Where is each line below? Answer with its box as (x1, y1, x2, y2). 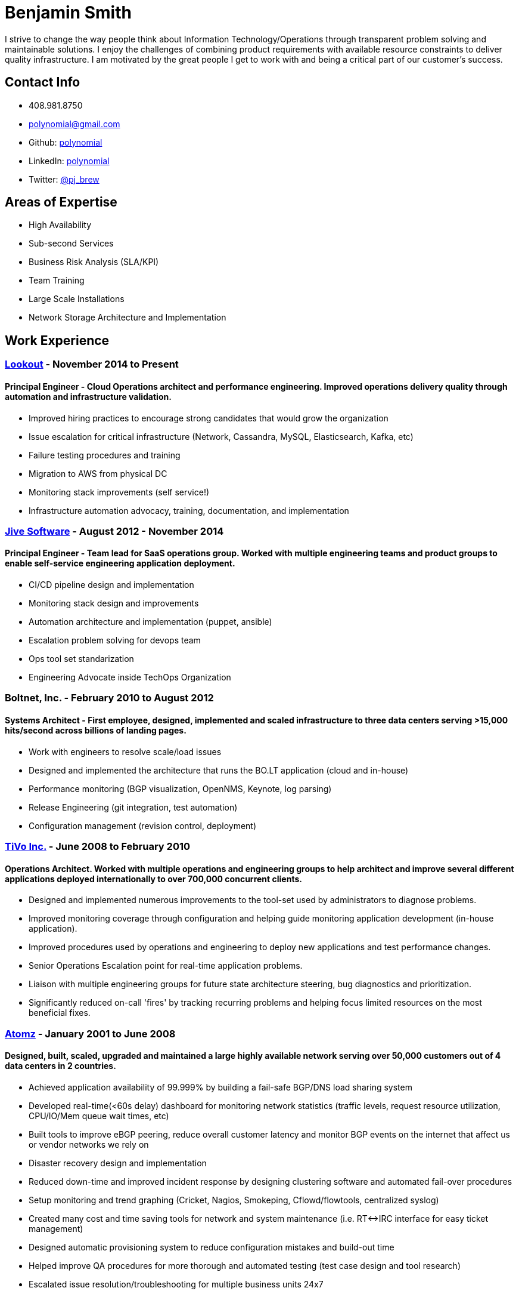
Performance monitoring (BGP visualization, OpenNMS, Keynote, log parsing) (29, 783, 332, 794)
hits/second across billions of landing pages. (5, 725, 187, 736)
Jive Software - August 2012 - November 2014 (5, 525, 224, 537)
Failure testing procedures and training (29, 449, 181, 460)
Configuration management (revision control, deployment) (29, 820, 257, 831)
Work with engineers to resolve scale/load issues (29, 746, 222, 757)
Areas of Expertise (5, 195, 117, 210)
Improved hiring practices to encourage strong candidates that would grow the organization (29, 412, 389, 423)
